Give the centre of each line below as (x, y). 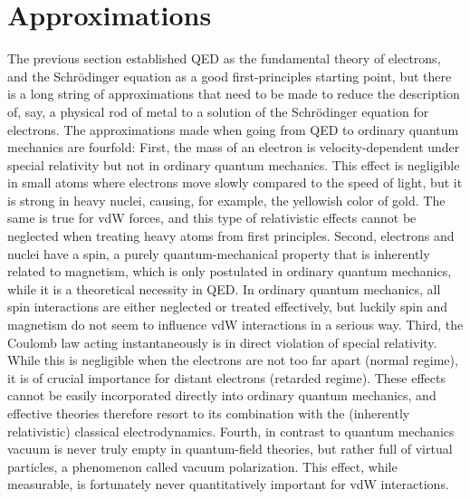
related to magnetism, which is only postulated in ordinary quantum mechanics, (230, 271)
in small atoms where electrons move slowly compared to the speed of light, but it (235, 182)
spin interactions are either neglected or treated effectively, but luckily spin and (228, 307)
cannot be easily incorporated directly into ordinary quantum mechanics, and (222, 395)
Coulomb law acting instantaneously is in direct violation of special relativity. (222, 342)
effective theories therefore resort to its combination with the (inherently (209, 413)
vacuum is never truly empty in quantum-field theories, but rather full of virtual (230, 449)
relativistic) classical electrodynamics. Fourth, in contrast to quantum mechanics (231, 431)
